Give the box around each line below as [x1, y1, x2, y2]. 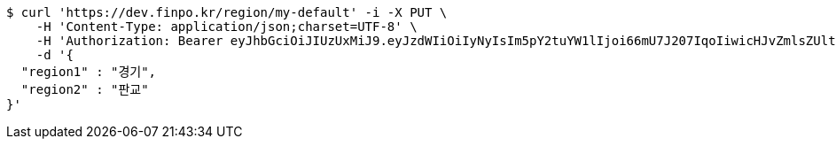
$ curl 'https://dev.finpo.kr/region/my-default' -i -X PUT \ [6, 5, 448, 19]
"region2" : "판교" [20, 82, 149, 96]
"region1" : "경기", [20, 65, 157, 79]
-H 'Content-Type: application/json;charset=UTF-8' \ [35, 19, 418, 34]
